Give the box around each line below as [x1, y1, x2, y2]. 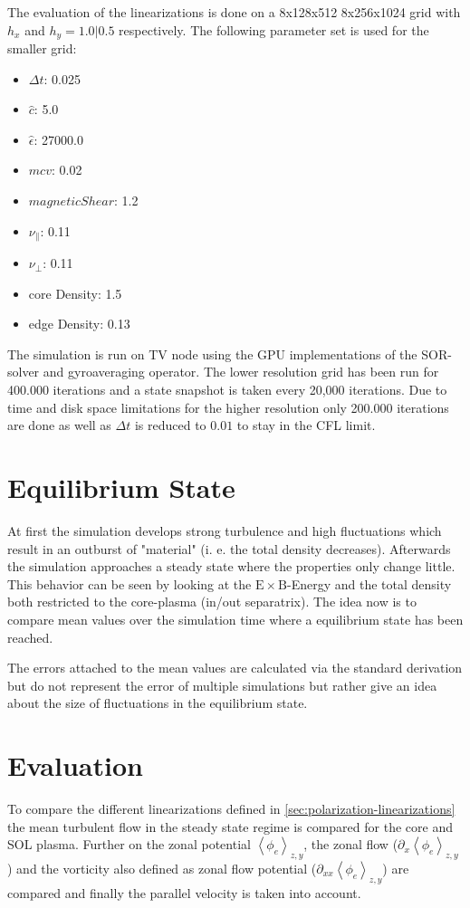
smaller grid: [7, 39, 77, 58]
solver [7, 362, 40, 381]
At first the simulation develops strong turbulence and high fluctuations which [7, 521, 442, 540]
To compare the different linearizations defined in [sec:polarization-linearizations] [7, 799, 456, 817]
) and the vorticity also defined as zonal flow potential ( [7, 858, 317, 877]
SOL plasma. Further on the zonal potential [7, 835, 251, 854]
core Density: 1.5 [28, 283, 122, 302]
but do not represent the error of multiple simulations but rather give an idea [7, 675, 437, 694]
